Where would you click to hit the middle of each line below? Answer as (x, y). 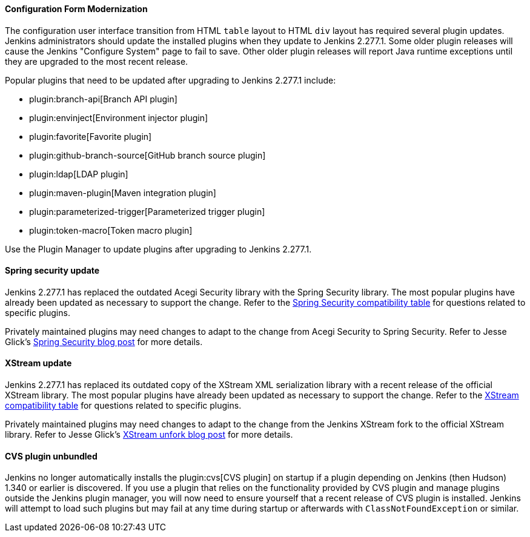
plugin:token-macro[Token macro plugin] (111, 230)
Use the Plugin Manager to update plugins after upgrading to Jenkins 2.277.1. (158, 249)
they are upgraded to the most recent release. (97, 61)
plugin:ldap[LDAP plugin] (79, 174)
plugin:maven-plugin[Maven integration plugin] (123, 193)
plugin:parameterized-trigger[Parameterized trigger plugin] (147, 211)
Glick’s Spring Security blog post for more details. (104, 341)
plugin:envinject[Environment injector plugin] (119, 117)
